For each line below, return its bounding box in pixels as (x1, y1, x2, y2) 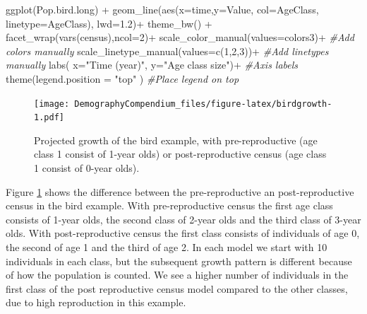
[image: (34, 98, 70, 109)
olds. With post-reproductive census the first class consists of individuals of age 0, (6, 226, 360, 240)
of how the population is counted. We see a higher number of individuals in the (6, 267, 349, 282)
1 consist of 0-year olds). (34, 161, 140, 175)
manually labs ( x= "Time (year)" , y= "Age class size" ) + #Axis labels (6, 57, 299, 72)
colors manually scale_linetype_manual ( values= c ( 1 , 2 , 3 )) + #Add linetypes (6, 43, 329, 58)
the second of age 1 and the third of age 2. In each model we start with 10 (6, 240, 327, 255)
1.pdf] (34, 112, 64, 123)
